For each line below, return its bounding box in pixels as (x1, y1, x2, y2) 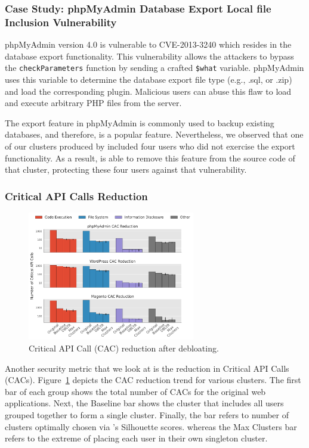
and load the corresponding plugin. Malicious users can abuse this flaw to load (5, 85, 292, 97)
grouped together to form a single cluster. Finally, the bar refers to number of (5, 408, 289, 421)
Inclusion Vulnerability (5, 14, 117, 29)
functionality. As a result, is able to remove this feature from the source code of (5, 151, 295, 164)
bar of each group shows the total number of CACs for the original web (5, 385, 266, 397)
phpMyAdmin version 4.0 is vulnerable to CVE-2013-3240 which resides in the (5, 38, 292, 51)
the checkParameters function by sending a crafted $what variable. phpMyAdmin (5, 61, 304, 74)
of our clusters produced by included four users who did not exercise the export (5, 139, 295, 152)
